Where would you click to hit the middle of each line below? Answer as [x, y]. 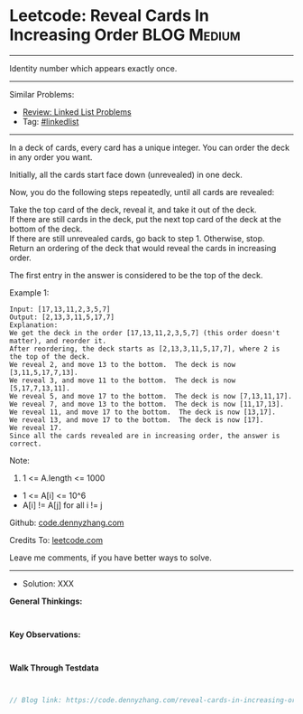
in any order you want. [51, 157]
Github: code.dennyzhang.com [67, 522]
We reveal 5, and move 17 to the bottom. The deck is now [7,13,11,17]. [151, 396]
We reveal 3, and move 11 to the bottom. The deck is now [123, 380]
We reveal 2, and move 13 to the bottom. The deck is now [123, 364]
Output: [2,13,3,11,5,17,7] [62, 317]
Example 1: [29, 292]
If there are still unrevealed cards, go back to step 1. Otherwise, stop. [137, 238]
